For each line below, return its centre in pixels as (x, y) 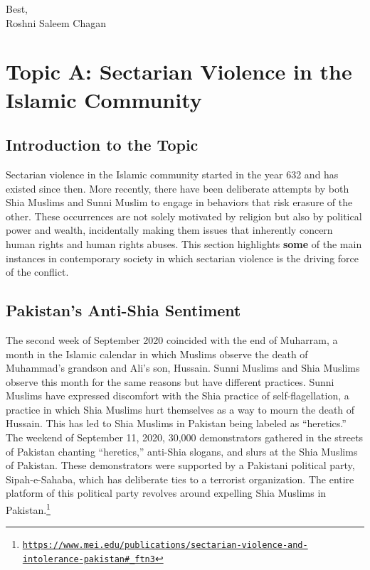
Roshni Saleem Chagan (56, 22)
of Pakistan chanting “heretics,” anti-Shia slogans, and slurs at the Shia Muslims (182, 451)
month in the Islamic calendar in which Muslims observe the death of (157, 354)
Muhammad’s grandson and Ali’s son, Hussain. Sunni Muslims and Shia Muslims (183, 368)
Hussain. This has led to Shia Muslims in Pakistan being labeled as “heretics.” (176, 423)
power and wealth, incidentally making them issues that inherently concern (169, 230)
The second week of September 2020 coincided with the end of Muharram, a (172, 339)
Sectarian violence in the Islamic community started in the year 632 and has (172, 174)
